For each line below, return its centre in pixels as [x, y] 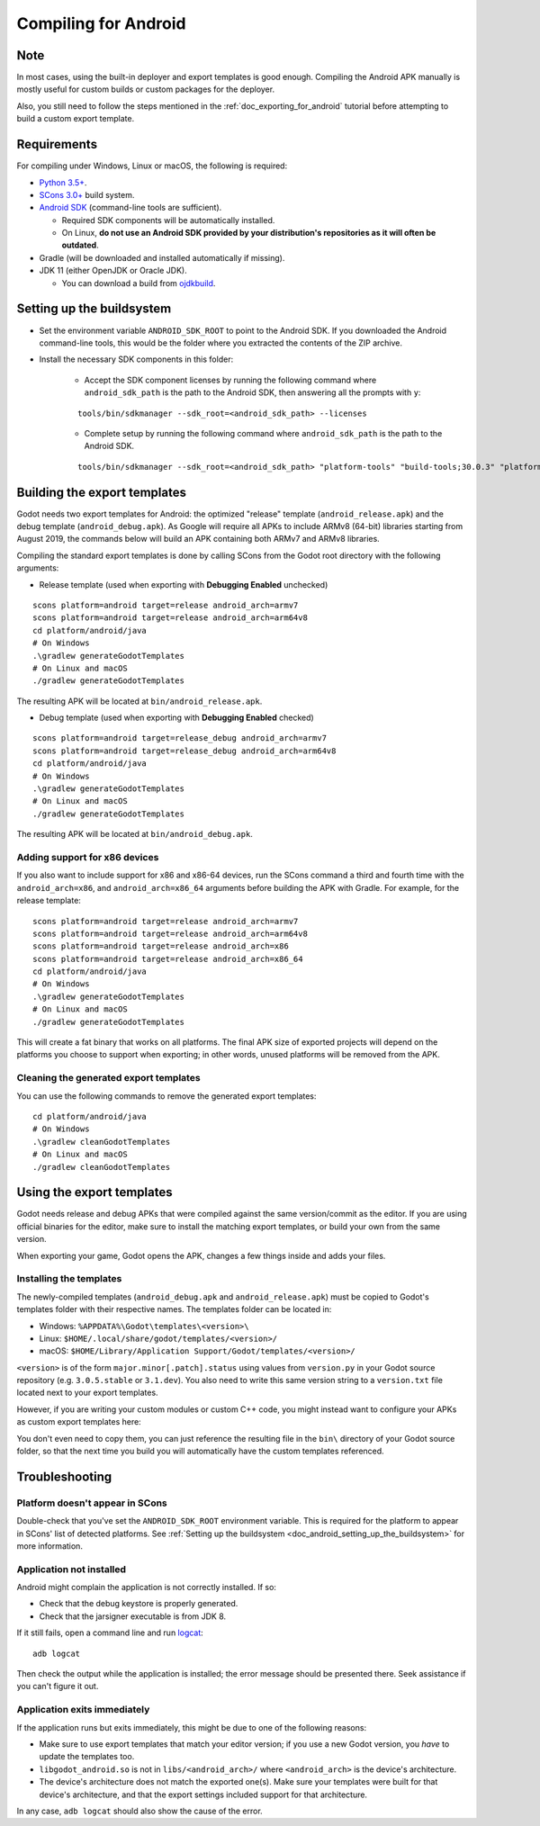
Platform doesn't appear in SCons [92, 1503]
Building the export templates [101, 492]
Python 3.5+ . [63, 182]
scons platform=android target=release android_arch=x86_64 [168, 959]
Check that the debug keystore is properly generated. [139, 1604]
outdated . [80, 245]
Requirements [57, 144]
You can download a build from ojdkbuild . [139, 283]
